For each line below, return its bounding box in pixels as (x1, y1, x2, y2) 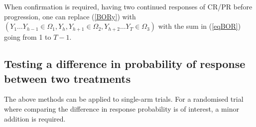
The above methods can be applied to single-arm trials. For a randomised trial (4, 94, 244, 104)
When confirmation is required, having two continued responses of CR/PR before (4, 1, 253, 11)
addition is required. (4, 113, 66, 124)
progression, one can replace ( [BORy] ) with (4, 11, 136, 21)
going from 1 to (4, 32, 51, 42)
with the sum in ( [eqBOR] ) (158, 21, 241, 31)
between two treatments (4, 70, 131, 86)
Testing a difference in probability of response (4, 56, 246, 71)
